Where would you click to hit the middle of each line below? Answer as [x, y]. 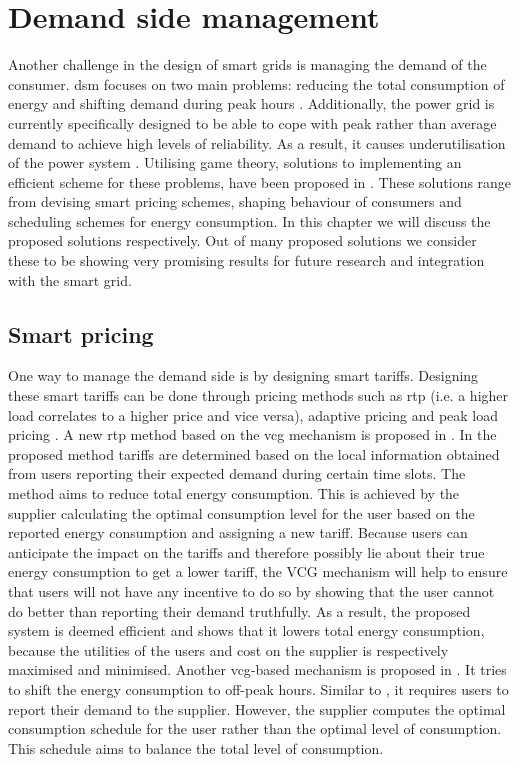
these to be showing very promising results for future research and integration [246, 260]
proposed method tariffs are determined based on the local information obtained [254, 453]
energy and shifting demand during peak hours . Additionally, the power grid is [251, 103]
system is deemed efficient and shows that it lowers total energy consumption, [246, 630]
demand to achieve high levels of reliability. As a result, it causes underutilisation [257, 142]
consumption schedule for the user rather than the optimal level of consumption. [255, 728]
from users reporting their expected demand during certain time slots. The [237, 473]
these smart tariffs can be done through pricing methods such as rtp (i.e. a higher [258, 395]
